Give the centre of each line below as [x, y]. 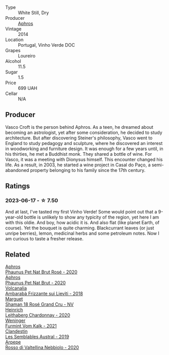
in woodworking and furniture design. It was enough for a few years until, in [84, 149]
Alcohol [13, 61]
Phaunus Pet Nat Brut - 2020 [36, 283]
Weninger [15, 321]
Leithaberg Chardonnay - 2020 [38, 315]
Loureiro [27, 56]
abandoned [17, 170]
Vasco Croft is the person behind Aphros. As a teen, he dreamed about [79, 127]
